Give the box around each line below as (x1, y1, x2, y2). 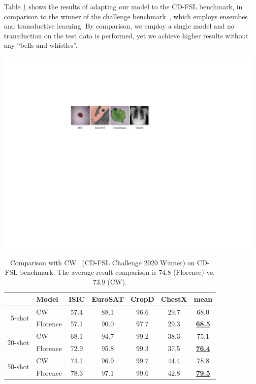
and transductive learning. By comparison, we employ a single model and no (4, 21, 234, 31)
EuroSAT (92, 293, 124, 304)
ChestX (161, 293, 187, 304)
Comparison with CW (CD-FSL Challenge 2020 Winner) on (10, 257, 195, 267)
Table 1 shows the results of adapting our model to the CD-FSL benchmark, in (4, 1, 243, 11)
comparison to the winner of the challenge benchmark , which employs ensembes (4, 11, 248, 21)
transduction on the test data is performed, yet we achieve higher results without (4, 30, 249, 40)
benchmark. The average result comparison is (20, 267, 157, 277)
